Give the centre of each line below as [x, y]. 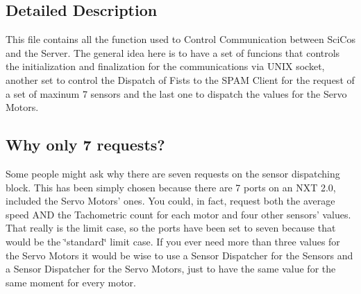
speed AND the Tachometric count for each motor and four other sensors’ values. [178, 214]
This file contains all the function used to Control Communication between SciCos [180, 39]
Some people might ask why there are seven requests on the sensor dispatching [173, 173]
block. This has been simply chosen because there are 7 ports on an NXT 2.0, [171, 187]
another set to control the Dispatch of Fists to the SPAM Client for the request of [180, 79]
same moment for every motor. [71, 282]
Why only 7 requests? [85, 145]
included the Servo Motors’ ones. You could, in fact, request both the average [170, 201]
